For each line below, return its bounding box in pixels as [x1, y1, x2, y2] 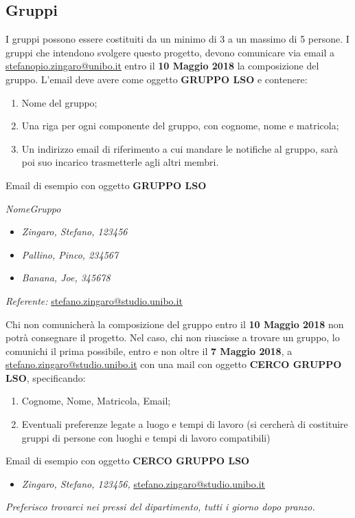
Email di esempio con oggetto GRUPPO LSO [5, 177, 207, 192]
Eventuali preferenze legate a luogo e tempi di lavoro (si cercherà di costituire [21, 417, 348, 431]
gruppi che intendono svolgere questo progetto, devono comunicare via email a [5, 45, 335, 59]
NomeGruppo [5, 201, 61, 215]
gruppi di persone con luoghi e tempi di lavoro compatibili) [21, 430, 271, 444]
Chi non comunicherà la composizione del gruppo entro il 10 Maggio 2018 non [5, 316, 344, 331]
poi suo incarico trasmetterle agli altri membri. [21, 155, 219, 169]
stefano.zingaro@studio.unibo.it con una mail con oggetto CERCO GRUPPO [5, 357, 342, 371]
